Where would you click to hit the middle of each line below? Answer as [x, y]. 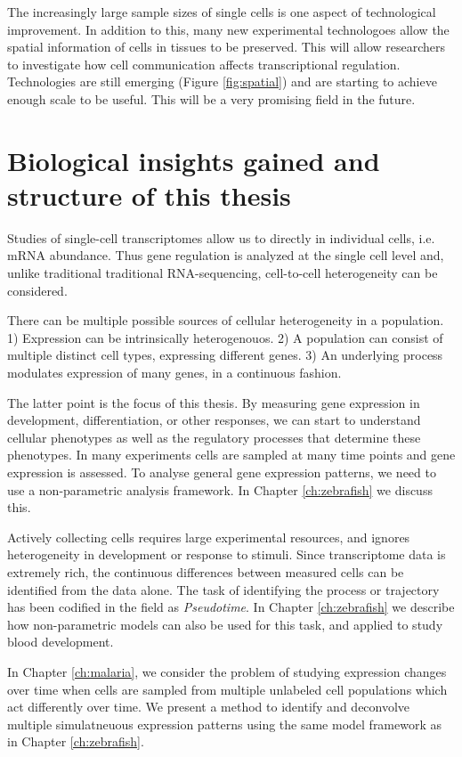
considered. [37, 290]
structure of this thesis [149, 195]
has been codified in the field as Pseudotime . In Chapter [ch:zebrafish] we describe [231, 607]
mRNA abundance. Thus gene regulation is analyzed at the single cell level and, [226, 255]
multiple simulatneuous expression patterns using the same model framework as [225, 724]
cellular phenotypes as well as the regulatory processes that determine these [214, 437]
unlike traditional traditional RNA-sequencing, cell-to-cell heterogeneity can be [223, 273]
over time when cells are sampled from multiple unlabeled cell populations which [227, 689]
